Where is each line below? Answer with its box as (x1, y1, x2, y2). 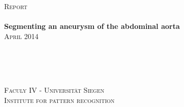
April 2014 (4, 30, 39, 41)
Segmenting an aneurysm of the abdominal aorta (4, 21, 180, 31)
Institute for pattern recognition (4, 94, 115, 105)
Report (4, 1, 28, 11)
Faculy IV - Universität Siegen (4, 85, 104, 95)
